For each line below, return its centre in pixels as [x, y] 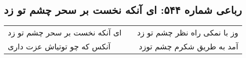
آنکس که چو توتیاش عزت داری [59, 46]
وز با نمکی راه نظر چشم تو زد [188, 33]
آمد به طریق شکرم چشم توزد [189, 46]
